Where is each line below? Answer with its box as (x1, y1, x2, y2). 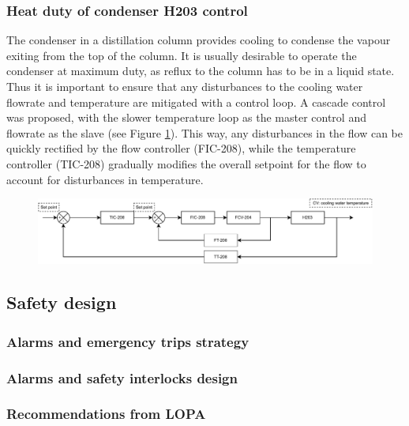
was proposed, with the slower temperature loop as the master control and (6, 109, 366, 126)
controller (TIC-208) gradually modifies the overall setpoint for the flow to (6, 155, 366, 172)
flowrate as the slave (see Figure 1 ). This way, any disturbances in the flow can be (6, 124, 403, 141)
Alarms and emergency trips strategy (6, 331, 250, 351)
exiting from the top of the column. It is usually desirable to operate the (6, 47, 357, 63)
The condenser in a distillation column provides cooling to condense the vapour (6, 32, 391, 48)
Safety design (6, 290, 117, 315)
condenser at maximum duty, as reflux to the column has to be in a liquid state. (6, 62, 395, 79)
